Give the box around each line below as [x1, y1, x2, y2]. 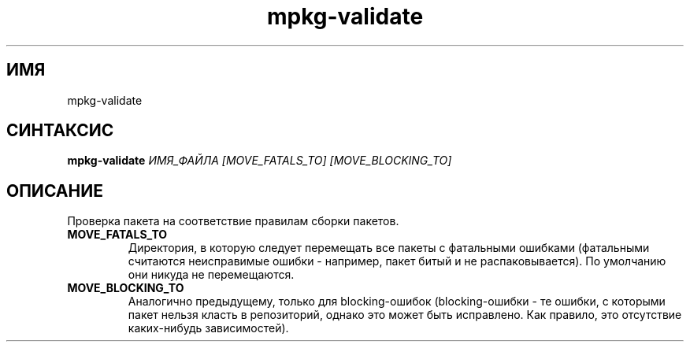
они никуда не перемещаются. [128, 268, 295, 282]
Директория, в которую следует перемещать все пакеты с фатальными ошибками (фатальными [128, 241, 650, 255]
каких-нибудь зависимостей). [128, 321, 289, 335]
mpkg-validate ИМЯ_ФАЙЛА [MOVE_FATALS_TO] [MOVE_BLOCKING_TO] [67, 154, 452, 168]
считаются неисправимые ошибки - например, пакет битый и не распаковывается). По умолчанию [128, 254, 666, 268]
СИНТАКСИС [6, 120, 114, 141]
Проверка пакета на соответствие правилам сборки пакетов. [67, 214, 399, 228]
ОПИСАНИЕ [6, 180, 103, 201]
